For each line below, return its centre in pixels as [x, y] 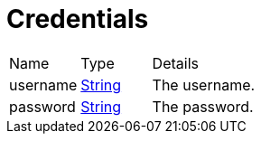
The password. [203, 106]
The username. [204, 85]
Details [175, 63]
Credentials [78, 19]
